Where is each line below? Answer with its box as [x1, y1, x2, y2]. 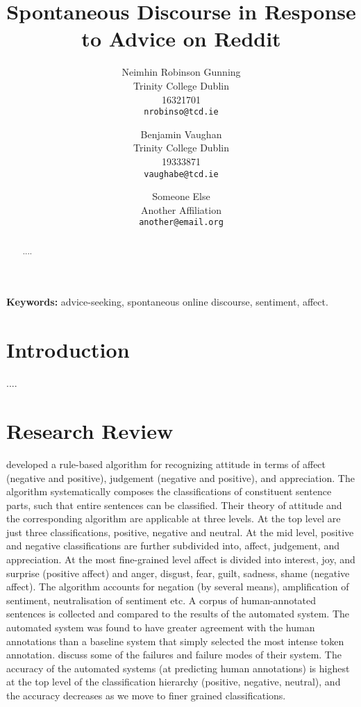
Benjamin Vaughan [140, 126, 222, 141]
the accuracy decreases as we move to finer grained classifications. [6, 688, 286, 703]
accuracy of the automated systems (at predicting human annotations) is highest [6, 660, 350, 675]
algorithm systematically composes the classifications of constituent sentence [6, 484, 332, 499]
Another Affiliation [141, 202, 221, 217]
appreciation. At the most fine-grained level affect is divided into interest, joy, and [6, 552, 355, 567]
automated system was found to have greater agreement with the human [6, 620, 315, 635]
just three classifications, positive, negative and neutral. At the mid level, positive [6, 524, 354, 539]
